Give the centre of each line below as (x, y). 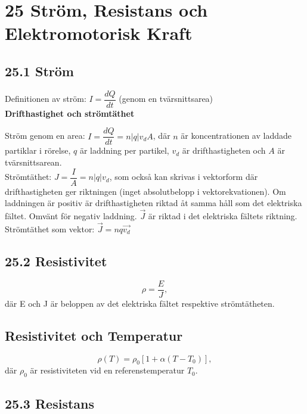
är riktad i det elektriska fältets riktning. (223, 216)
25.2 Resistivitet (56, 261)
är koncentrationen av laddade (236, 136)
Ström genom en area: (45, 136)
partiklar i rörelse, (38, 150)
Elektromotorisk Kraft (99, 33)
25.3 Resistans (50, 403)
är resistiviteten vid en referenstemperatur (107, 370)
